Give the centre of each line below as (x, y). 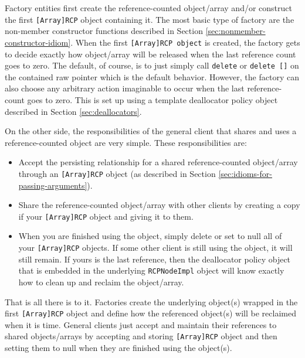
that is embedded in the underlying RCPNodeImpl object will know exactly (151, 270)
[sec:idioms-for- (245, 173)
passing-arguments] (53, 185)
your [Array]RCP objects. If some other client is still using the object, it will (155, 247)
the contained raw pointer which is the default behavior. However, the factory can (152, 76)
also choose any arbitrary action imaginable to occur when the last (125, 88)
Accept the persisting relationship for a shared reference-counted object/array (158, 162)
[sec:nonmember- (235, 31)
